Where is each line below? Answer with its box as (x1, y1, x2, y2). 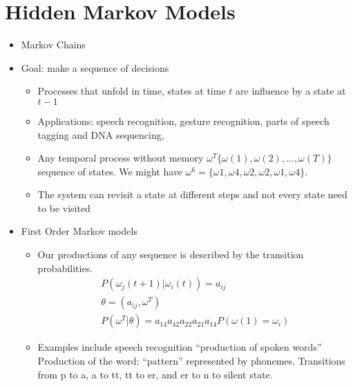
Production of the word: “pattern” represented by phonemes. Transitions (37, 353, 345, 367)
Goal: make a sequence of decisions (21, 60, 169, 75)
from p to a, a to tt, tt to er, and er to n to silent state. (37, 367, 273, 381)
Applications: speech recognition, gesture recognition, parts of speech (37, 113, 330, 128)
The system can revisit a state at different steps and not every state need (37, 187, 347, 202)
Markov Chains (21, 37, 86, 52)
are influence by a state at (236, 84, 346, 98)
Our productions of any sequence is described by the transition (37, 247, 304, 262)
